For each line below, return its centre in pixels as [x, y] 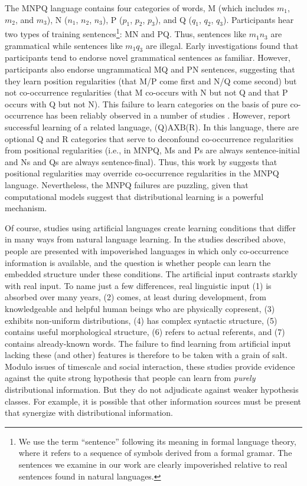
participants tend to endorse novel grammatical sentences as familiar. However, [148, 58]
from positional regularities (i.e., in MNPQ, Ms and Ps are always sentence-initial [152, 150]
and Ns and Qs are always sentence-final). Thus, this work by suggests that [141, 161]
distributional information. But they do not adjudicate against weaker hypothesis [152, 390]
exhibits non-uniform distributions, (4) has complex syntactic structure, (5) [141, 320]
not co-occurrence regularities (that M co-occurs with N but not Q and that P [146, 92]
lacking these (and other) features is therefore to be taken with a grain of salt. [146, 355]
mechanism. [26, 208]
